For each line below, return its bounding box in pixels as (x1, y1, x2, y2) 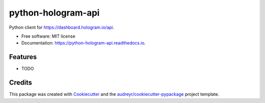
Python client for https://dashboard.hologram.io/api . (9, 24, 115, 30)
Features (9, 53, 37, 61)
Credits (9, 79, 32, 87)
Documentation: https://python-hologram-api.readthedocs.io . (21, 40, 146, 46)
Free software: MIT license (21, 33, 76, 39)
